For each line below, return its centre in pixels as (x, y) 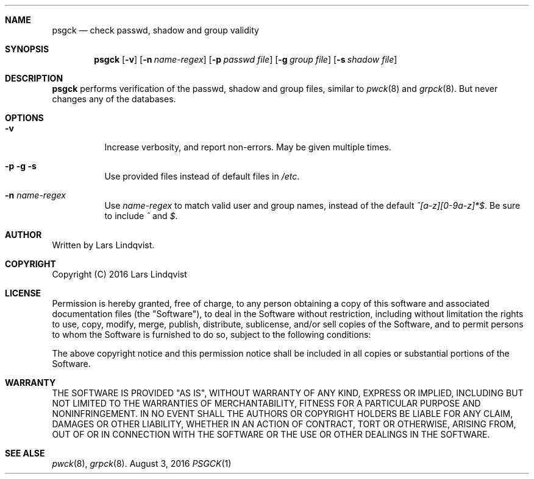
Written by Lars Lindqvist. (103, 245)
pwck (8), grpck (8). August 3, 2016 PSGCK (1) (142, 463)
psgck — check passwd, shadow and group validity (155, 30)
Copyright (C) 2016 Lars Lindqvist (119, 274)
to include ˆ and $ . (141, 216)
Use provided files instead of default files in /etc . (202, 176)
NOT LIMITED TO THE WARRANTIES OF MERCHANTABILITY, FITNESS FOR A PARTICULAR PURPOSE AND (266, 403)
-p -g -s (21, 166)
